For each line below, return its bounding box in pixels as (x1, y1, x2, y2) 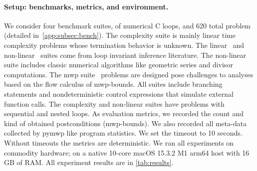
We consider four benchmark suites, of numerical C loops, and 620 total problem (4, 20, 251, 30)
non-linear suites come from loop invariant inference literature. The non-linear (4, 49, 247, 60)
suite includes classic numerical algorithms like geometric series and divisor (4, 59, 233, 70)
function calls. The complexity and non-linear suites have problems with (4, 98, 225, 109)
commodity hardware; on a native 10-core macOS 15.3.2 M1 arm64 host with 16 (4, 147, 250, 158)
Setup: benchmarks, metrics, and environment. (4, 1, 169, 11)
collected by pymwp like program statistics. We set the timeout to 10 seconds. (4, 128, 243, 138)
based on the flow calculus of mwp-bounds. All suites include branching (4, 79, 223, 89)
